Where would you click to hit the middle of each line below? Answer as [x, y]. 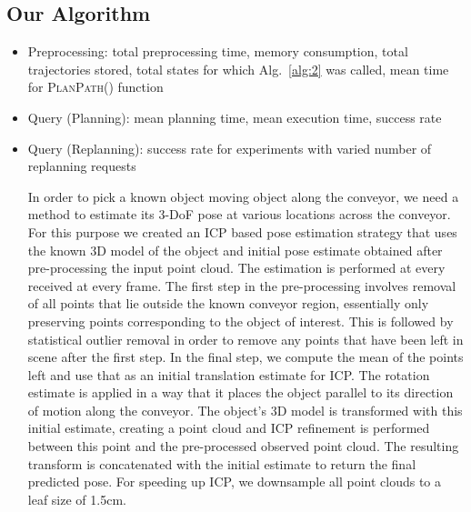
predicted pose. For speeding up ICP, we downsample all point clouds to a [235, 482]
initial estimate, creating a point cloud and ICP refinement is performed [229, 428]
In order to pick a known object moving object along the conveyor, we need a [243, 196]
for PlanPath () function [95, 87]
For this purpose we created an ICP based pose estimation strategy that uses [242, 231]
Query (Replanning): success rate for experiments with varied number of [230, 148]
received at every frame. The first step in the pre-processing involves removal [242, 285]
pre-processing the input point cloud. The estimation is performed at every [236, 268]
